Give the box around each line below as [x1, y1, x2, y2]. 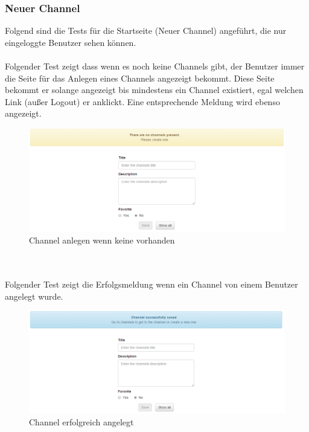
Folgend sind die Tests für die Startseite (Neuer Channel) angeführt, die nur [5, 24, 287, 37]
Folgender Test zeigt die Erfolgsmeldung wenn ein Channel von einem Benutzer [5, 278, 298, 291]
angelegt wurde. [5, 289, 63, 302]
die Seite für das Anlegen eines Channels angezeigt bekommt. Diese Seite [5, 71, 275, 84]
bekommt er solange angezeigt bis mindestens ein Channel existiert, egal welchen [5, 83, 304, 96]
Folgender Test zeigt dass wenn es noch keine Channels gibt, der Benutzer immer [5, 60, 305, 72]
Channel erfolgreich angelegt [29, 415, 134, 428]
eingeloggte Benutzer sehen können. [5, 36, 136, 48]
